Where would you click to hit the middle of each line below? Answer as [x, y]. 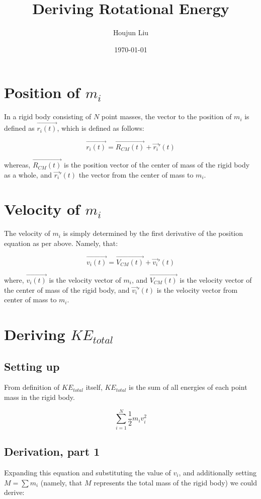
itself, [94, 387]
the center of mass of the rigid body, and [67, 289]
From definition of [32, 387]
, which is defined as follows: [101, 128]
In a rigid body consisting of [48, 116]
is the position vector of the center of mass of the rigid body [157, 165]
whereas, [17, 165]
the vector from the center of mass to [136, 174]
